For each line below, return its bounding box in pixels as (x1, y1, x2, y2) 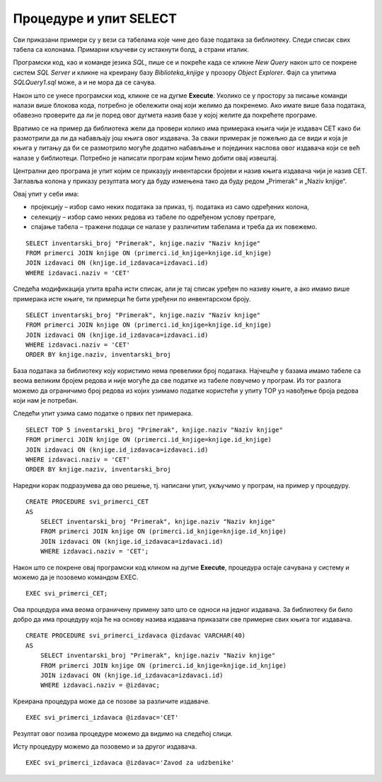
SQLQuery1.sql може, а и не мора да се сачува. (13, 78, 156, 86)
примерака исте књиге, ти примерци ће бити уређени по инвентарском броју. (13, 294, 251, 303)
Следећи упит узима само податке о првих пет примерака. (13, 409, 193, 418)
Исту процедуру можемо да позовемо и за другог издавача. (13, 742, 197, 751)
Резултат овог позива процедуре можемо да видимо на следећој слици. (13, 729, 233, 737)
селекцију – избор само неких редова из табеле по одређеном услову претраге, (30, 213, 276, 221)
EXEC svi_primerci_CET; (25, 589, 108, 598)
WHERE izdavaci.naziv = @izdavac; (40, 681, 161, 689)
